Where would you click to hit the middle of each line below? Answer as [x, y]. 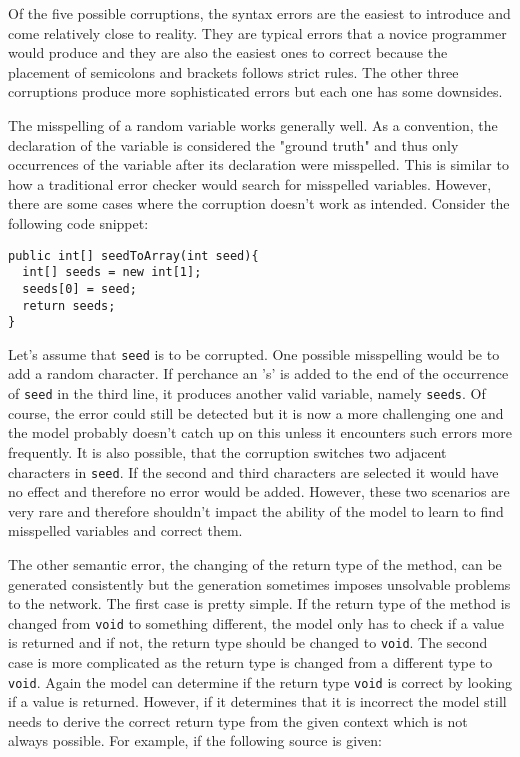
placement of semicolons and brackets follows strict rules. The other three [233, 71]
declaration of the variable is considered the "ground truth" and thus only [233, 144]
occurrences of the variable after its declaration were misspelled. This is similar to [258, 164]
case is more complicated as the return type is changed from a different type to [250, 662]
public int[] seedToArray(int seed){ [133, 255]
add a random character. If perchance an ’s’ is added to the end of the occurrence [258, 373]
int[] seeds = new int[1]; [112, 272]
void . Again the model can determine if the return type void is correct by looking [260, 681]
